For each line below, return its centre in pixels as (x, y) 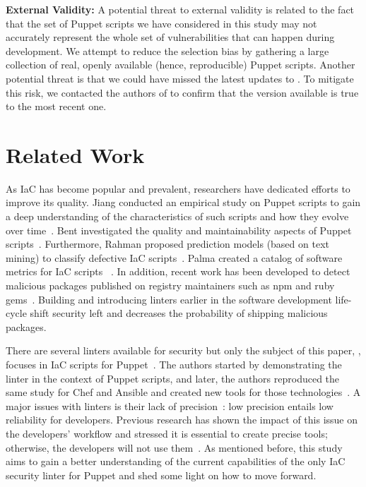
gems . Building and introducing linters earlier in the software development (169, 299)
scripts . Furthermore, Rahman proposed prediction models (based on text (167, 244)
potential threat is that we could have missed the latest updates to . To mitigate (180, 78)
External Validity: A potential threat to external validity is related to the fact (180, 9)
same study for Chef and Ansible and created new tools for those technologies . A (183, 392)
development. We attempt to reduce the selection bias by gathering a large (167, 50)
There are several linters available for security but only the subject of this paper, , (183, 350)
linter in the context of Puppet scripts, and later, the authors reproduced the (173, 378)
